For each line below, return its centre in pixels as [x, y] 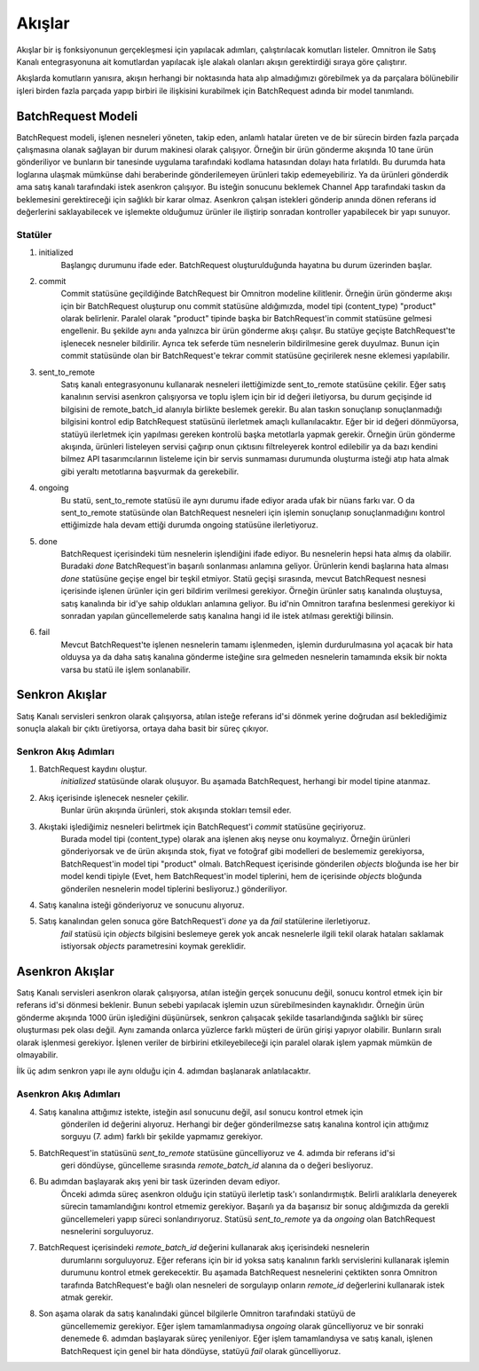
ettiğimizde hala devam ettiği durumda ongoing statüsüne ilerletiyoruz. [189, 525]
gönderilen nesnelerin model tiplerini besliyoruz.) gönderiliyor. [174, 889]
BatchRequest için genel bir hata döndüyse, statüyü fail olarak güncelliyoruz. [201, 1351]
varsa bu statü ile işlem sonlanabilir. [126, 670]
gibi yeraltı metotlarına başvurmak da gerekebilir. [150, 472]
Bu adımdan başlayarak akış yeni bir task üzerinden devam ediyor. [159, 1182]
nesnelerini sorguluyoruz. [107, 1232]
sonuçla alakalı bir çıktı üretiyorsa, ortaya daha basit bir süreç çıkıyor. [143, 728]
